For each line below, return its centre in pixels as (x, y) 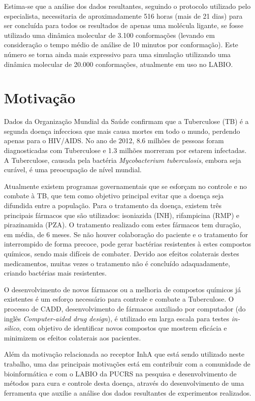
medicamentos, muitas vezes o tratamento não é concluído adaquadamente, (117, 263)
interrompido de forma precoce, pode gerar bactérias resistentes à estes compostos (128, 244)
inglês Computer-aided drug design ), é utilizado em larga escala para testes (117, 318)
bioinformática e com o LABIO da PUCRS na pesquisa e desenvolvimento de (120, 373)
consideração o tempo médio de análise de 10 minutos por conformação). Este (121, 45)
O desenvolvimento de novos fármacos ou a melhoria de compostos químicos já (123, 289)
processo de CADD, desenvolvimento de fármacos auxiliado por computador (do (125, 308)
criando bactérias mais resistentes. (55, 273)
